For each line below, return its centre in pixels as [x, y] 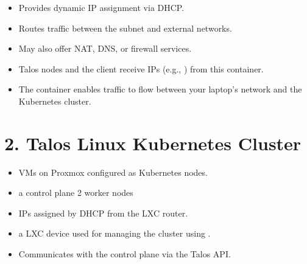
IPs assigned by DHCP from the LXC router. [103, 213]
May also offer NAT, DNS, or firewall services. [105, 48]
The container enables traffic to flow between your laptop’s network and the [160, 89]
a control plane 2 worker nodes [76, 193]
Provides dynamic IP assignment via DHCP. [101, 7]
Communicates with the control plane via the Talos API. [125, 254]
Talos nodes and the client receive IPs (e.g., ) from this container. [141, 68]
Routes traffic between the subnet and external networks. [125, 28]
